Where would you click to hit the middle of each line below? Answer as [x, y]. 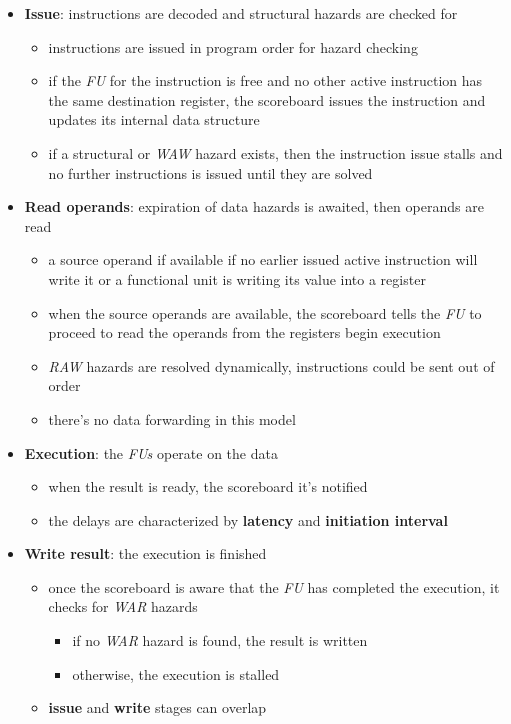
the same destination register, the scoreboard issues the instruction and [267, 99]
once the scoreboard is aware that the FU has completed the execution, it [274, 586]
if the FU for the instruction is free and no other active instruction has [265, 80]
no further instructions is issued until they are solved [210, 172]
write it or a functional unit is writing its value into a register [237, 278]
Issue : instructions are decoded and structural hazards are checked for [241, 13]
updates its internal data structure [154, 119]
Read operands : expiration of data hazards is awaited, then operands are [254, 206]
